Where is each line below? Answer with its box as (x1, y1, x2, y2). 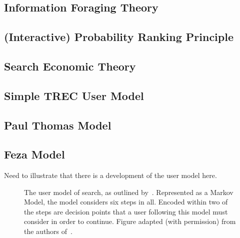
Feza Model (4, 146, 65, 162)
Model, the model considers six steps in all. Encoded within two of (24, 196, 228, 207)
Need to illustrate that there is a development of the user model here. (4, 170, 217, 180)
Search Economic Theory (4, 58, 136, 73)
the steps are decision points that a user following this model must (24, 206, 228, 216)
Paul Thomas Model (4, 117, 111, 132)
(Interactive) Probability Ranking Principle (4, 29, 233, 44)
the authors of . (24, 226, 72, 236)
